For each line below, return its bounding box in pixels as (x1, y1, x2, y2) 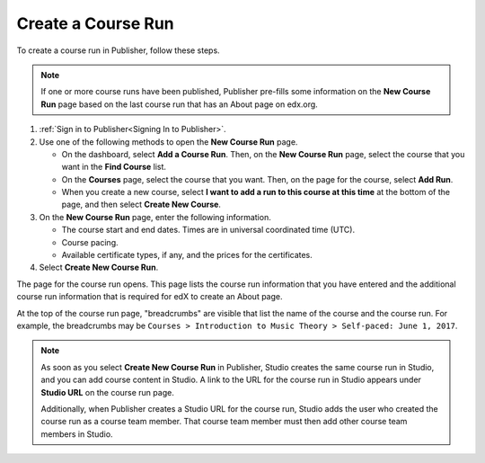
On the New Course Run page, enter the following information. (39, 211, 271, 222)
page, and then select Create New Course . (61, 199, 222, 210)
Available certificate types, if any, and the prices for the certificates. (61, 250, 313, 261)
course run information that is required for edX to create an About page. (16, 291, 283, 302)
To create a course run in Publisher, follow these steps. (16, 45, 220, 56)
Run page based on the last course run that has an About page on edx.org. (40, 99, 318, 110)
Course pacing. (61, 236, 119, 247)
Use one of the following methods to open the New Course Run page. (39, 136, 298, 147)
